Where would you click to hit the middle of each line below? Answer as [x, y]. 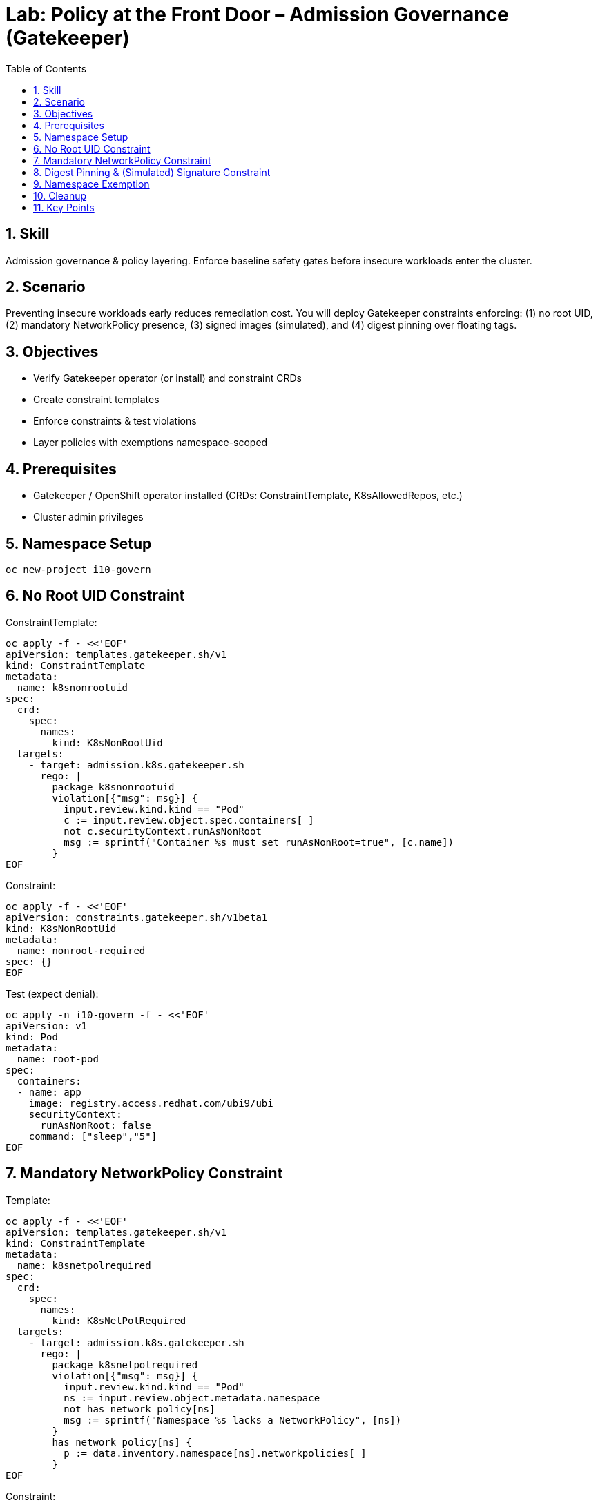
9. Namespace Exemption [91, 184]
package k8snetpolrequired [125, 1365]
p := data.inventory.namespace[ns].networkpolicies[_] [215, 1453]
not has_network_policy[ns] [139, 1409]
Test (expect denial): [52, 993]
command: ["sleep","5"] [93, 1136]
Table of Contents [46, 68]
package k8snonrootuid [113, 787]
